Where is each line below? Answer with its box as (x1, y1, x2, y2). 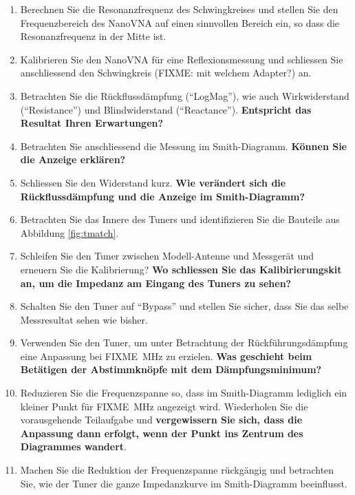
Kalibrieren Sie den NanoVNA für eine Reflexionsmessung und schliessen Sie (20, 52, 343, 66)
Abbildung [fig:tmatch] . (20, 225, 119, 240)
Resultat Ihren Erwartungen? (20, 116, 164, 130)
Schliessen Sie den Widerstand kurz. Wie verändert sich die (20, 175, 286, 189)
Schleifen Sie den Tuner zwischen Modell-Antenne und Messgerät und (20, 249, 314, 263)
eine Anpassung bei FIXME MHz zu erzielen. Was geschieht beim (20, 348, 312, 363)
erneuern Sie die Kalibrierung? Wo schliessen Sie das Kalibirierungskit (20, 262, 342, 276)
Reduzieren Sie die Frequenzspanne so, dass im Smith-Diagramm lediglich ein (20, 386, 347, 400)
